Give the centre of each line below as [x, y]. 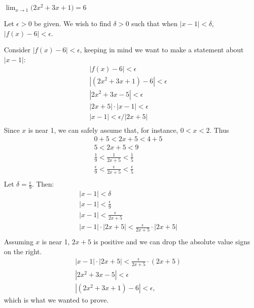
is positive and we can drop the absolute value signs [172, 242]
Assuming [19, 242]
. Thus [219, 130]
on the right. [23, 251]
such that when [155, 23]
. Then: [43, 184]
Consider [17, 50]
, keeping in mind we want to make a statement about [162, 50]
